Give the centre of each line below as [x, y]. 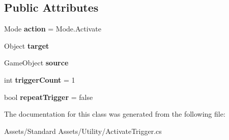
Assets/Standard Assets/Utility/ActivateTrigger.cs [83, 131]
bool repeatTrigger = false [49, 97]
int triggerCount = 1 [40, 79]
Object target [27, 45]
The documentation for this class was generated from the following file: [115, 114]
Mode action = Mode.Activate [53, 29]
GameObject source [36, 63]
